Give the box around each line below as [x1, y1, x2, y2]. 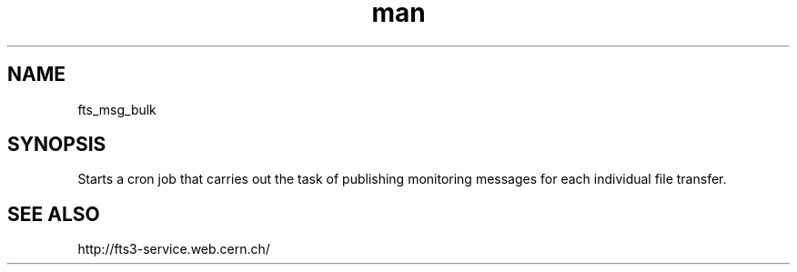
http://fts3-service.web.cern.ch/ [77, 241, 270, 257]
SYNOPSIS [7, 133, 106, 156]
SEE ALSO [7, 202, 100, 226]
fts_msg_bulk [77, 101, 156, 117]
